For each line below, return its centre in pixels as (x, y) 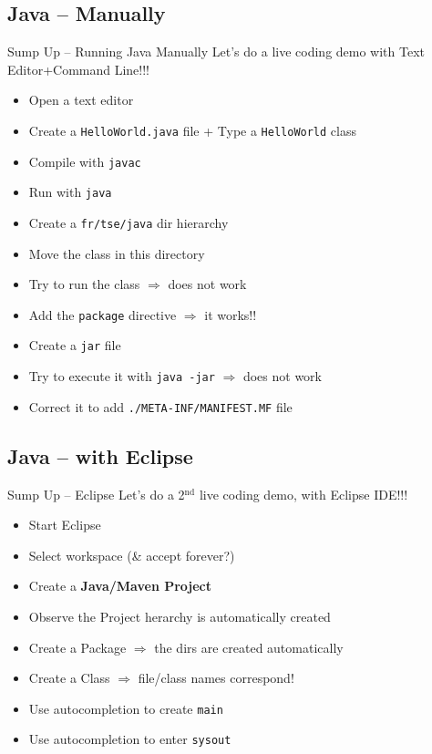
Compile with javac (85, 161)
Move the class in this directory (117, 253)
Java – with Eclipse (100, 455)
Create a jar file (75, 345)
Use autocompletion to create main (126, 708)
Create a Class (69, 678)
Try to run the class (84, 284)
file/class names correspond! (216, 678)
